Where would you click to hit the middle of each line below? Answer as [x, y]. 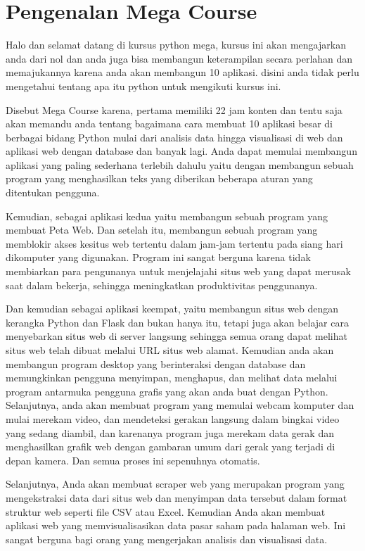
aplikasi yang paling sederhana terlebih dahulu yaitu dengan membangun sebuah [180, 164]
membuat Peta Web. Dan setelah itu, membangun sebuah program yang [162, 230]
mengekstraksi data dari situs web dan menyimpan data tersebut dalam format [177, 497]
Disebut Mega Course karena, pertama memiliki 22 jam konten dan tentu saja [174, 109]
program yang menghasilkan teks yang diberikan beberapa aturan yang [159, 178]
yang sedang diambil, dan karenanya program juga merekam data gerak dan [170, 432]
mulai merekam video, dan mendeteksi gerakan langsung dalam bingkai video [173, 418]
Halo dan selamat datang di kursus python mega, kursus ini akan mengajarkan [176, 45]
